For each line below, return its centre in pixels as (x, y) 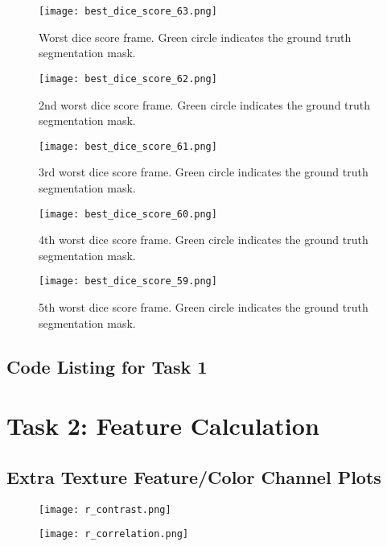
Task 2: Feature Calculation (163, 426)
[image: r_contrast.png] (105, 509)
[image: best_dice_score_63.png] (128, 11)
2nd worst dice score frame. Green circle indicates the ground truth (205, 104)
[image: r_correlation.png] (114, 534)
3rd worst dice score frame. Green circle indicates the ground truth (204, 172)
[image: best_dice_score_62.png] (128, 79)
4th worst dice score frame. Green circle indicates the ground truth (204, 240)
